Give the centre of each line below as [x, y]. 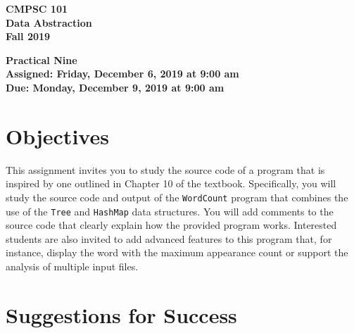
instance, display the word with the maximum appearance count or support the [177, 252]
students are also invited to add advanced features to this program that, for [169, 238]
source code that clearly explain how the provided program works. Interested [171, 225]
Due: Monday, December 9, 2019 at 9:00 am [115, 87]
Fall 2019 [28, 36]
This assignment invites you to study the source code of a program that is [165, 169]
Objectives [57, 136]
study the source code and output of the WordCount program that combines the [177, 197]
